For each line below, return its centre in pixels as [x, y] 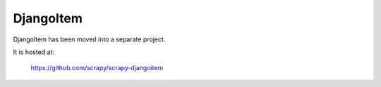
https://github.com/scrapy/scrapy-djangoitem [97, 68]
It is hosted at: [34, 52]
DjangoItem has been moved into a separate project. [89, 39]
